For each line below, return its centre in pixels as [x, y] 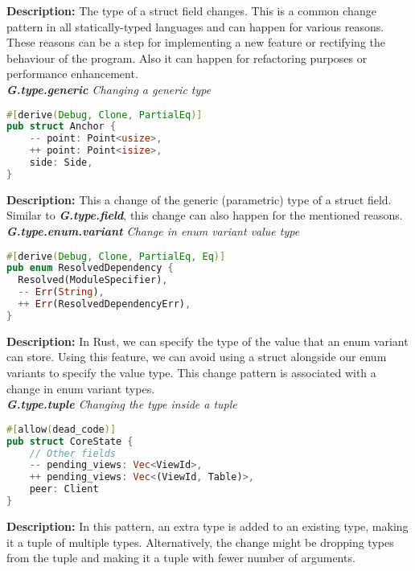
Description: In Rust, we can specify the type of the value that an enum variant [207, 341]
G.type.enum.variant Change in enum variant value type [153, 231]
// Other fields [73, 453]
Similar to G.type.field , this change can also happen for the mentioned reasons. [205, 215]
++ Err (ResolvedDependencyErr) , [105, 304]
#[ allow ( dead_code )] [62, 429]
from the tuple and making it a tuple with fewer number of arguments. [181, 558]
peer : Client [64, 489]
